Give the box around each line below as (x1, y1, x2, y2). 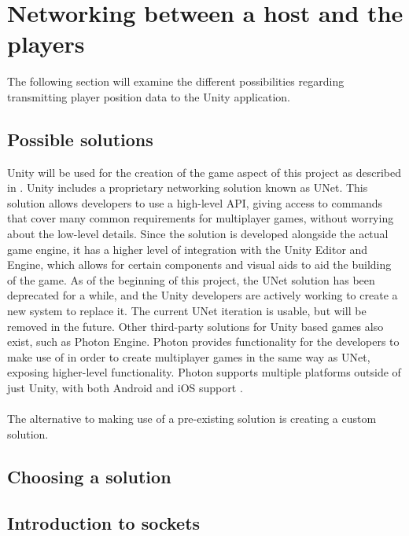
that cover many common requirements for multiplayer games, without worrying (7, 210, 394, 226)
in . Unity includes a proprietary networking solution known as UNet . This (7, 179, 368, 196)
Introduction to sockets (7, 510, 201, 534)
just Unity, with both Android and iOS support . (7, 380, 243, 396)
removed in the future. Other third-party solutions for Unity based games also (7, 318, 384, 334)
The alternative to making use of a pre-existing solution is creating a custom (7, 410, 377, 427)
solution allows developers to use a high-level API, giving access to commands (7, 194, 383, 211)
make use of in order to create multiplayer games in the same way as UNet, (7, 348, 370, 365)
